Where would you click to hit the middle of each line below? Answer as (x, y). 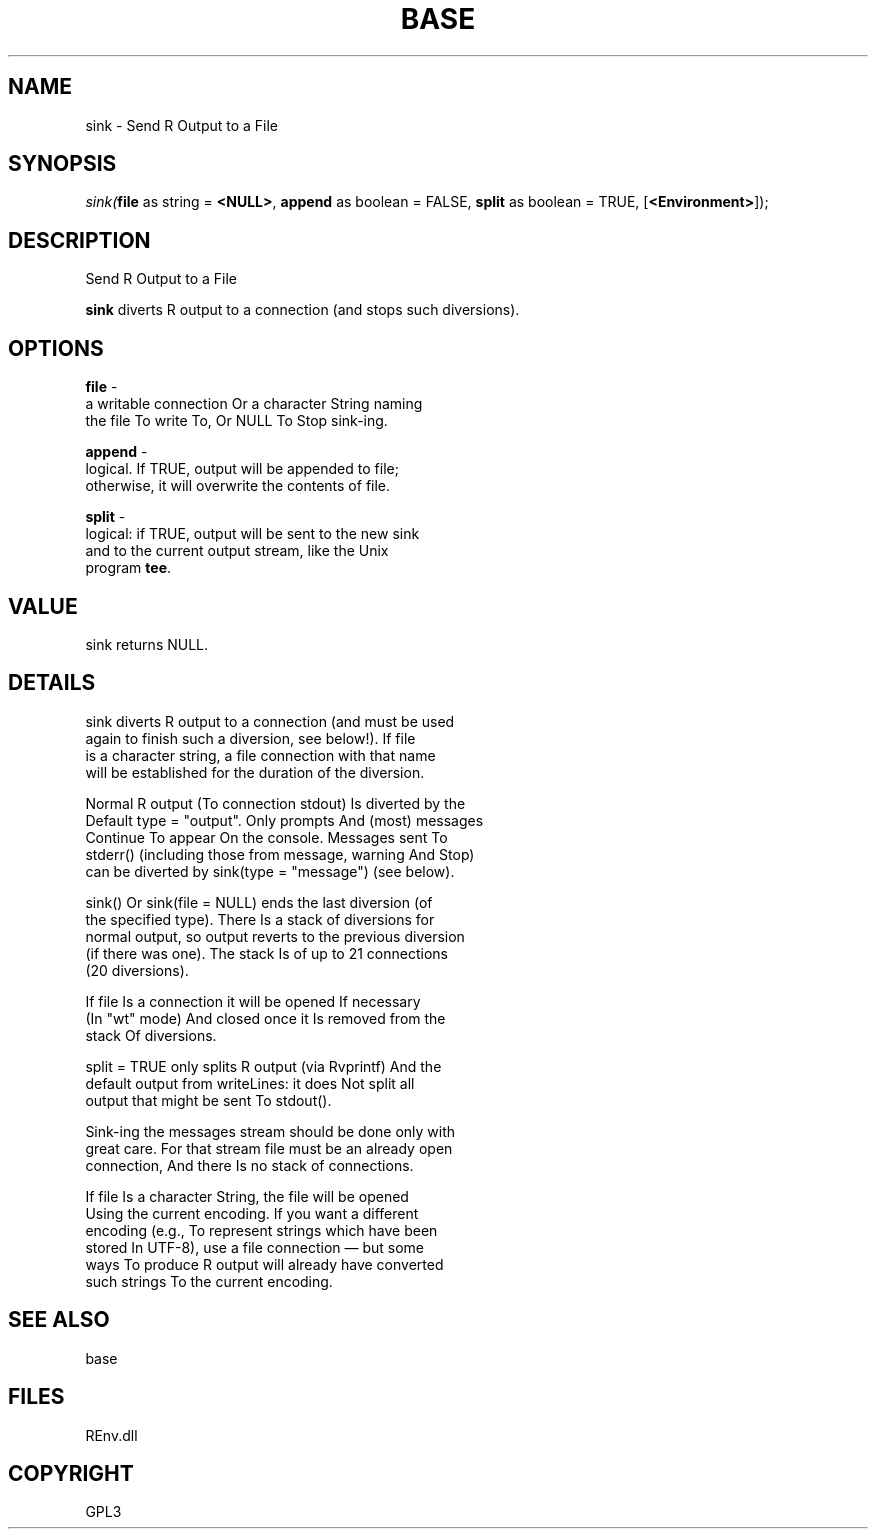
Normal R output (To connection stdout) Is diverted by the (275, 803)
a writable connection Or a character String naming (254, 404)
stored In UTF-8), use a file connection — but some (255, 1247)
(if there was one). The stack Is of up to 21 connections (266, 953)
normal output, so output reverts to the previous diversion (275, 936)
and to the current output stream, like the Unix (237, 551)
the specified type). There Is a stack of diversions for (260, 919)
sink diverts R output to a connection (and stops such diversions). (302, 310)
